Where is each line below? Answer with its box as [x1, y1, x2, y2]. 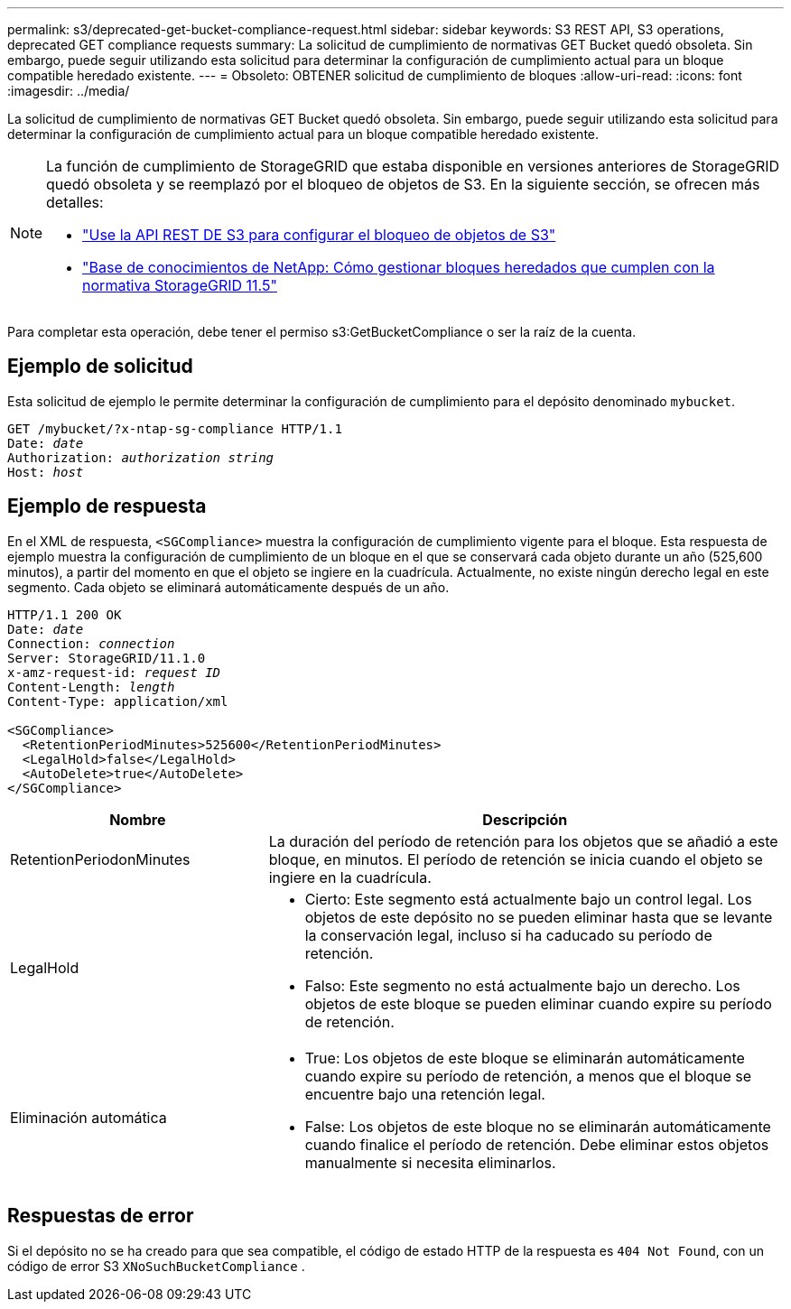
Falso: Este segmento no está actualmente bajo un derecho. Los [304, 976, 740, 995]
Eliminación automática [10, 1108, 167, 1127]
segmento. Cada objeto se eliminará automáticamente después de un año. [7, 579, 450, 595]
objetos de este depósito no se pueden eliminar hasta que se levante [304, 907, 773, 926]
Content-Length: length [7, 679, 175, 694]
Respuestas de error [7, 1204, 194, 1228]
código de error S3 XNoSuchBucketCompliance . [7, 1258, 305, 1274]
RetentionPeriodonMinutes [10, 849, 191, 868]
